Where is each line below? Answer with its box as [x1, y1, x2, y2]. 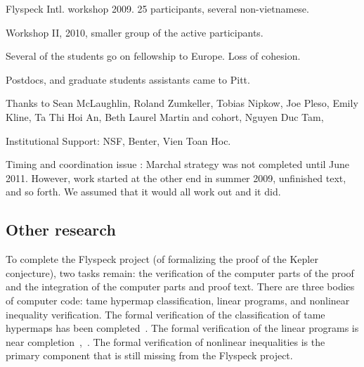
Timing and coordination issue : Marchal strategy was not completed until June [6, 157, 350, 172]
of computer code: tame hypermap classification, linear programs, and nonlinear [6, 292, 350, 307]
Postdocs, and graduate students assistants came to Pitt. [6, 72, 250, 86]
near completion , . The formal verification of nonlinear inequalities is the [6, 334, 325, 349]
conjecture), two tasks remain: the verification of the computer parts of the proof [6, 265, 354, 280]
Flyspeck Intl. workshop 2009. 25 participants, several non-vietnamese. [6, 1, 309, 15]
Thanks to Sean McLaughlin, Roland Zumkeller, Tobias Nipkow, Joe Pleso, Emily [6, 96, 358, 110]
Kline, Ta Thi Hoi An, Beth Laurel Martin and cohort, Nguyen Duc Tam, [6, 109, 324, 124]
